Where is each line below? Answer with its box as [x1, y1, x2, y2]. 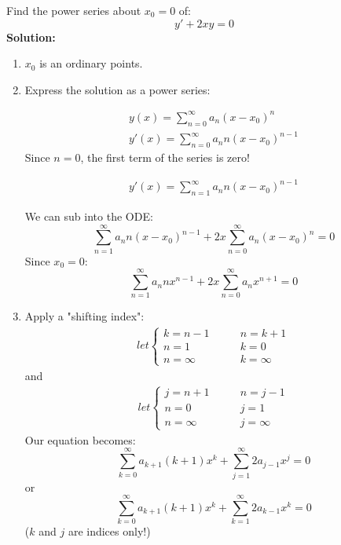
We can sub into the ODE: [24, 207, 153, 224]
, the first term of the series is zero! [80, 149, 250, 166]
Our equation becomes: [24, 431, 136, 448]
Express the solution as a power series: [24, 81, 211, 97]
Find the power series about [6, 2, 141, 18]
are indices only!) [68, 523, 151, 540]
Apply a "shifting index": [24, 308, 145, 324]
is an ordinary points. [39, 55, 143, 71]
